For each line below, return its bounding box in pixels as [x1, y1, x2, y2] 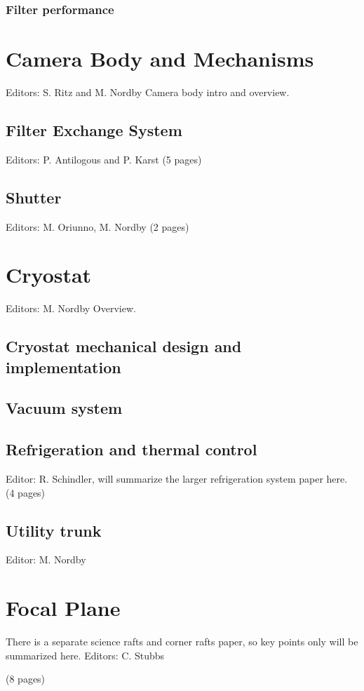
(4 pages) [6, 485, 46, 499]
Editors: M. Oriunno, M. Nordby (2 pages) [6, 219, 189, 234]
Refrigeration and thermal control [6, 438, 257, 460]
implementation [6, 356, 121, 377]
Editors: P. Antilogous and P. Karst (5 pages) [6, 152, 202, 166]
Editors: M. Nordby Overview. [6, 301, 136, 316]
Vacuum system [6, 397, 123, 419]
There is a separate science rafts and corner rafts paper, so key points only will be [6, 634, 358, 649]
